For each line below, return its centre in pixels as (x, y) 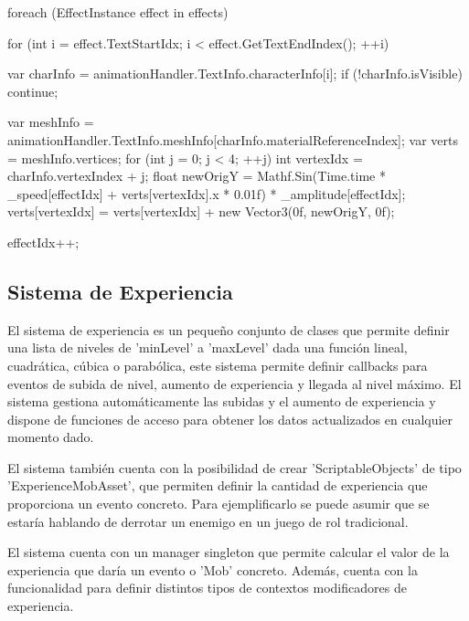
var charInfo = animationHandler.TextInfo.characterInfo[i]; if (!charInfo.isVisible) (235, 74)
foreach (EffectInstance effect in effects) (118, 12)
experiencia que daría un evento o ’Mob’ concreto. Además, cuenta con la (213, 569)
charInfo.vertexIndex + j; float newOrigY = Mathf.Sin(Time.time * (197, 176)
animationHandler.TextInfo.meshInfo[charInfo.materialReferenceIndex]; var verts (233, 139)
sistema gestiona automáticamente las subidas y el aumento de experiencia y (222, 401)
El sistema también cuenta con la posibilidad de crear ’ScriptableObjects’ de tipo (234, 467)
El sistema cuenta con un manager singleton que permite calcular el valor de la (229, 552)
